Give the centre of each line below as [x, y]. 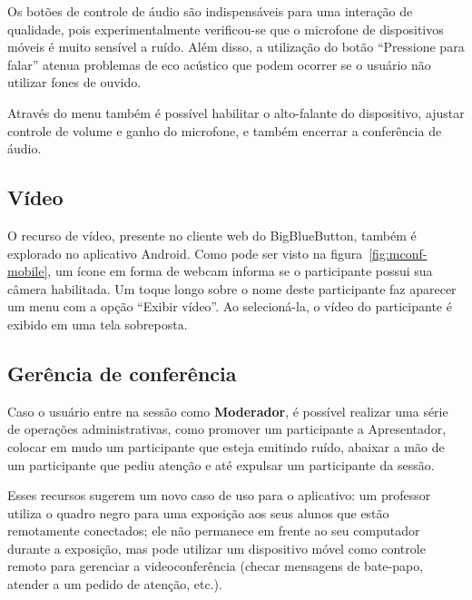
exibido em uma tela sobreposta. [98, 324]
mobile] [28, 271]
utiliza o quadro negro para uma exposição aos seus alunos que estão [198, 512]
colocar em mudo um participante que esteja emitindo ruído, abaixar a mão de [226, 446]
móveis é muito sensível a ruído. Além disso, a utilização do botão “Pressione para [236, 47]
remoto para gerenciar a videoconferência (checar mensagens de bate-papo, [216, 566]
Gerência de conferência [122, 373]
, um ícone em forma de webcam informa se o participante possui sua [240, 271]
